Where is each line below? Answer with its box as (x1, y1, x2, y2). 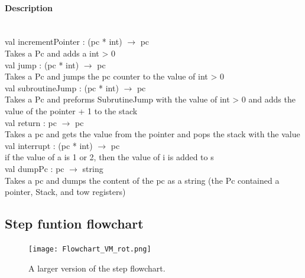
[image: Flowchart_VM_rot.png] (28, 244, 151, 253)
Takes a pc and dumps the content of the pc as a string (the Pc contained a (5, 174, 280, 186)
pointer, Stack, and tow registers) (5, 186, 126, 198)
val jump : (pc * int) (5, 58, 79, 71)
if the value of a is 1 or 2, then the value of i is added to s (5, 151, 214, 163)
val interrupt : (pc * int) (5, 139, 93, 151)
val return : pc (5, 116, 57, 128)
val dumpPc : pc (5, 162, 64, 174)
